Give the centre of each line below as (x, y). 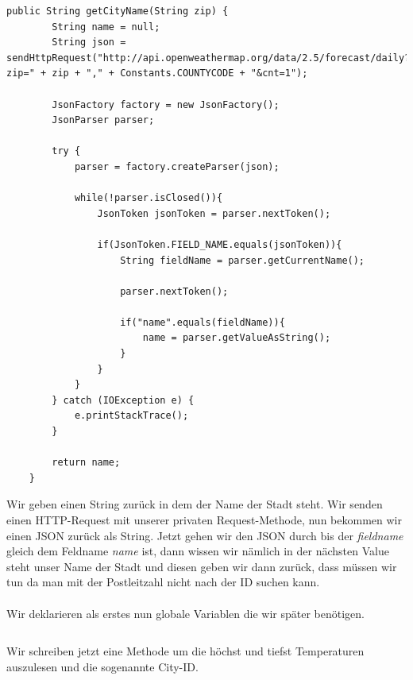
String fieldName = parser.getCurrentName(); (243, 260)
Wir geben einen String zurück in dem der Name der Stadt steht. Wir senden (195, 504)
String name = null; (106, 27)
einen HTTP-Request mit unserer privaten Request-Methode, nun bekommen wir (204, 520)
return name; (86, 463)
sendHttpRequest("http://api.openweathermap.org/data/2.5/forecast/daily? (208, 58)
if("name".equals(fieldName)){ (203, 322)
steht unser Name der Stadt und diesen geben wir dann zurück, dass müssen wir (202, 566)
